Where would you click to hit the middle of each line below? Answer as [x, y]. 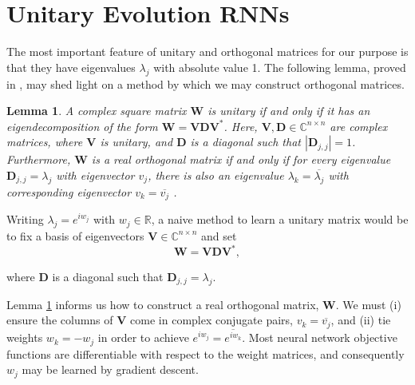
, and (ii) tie [361, 320]
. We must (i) [368, 304]
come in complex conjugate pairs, [211, 320]
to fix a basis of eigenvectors [75, 235]
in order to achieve [143, 337]
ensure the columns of [60, 320]
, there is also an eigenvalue [216, 175]
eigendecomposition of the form [82, 126]
